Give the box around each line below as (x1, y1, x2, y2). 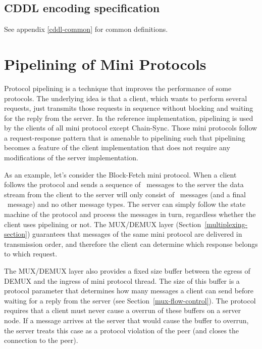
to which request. (4, 248, 58, 259)
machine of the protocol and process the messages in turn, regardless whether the (4, 209, 256, 220)
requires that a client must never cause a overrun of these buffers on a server (4, 305, 241, 316)
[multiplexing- (204, 219, 248, 229)
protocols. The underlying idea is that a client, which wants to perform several (4, 93, 247, 103)
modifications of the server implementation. (4, 152, 138, 163)
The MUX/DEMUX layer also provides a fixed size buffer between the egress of (4, 266, 250, 276)
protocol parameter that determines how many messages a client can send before (4, 285, 254, 296)
